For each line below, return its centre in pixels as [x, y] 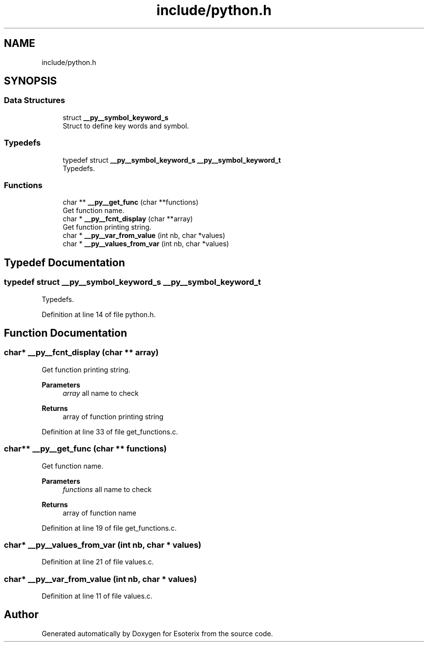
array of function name [99, 513]
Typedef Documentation [64, 262]
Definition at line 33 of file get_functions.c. [110, 431]
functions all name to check [107, 489]
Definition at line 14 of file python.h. [99, 314]
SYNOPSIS [31, 81]
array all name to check [101, 393]
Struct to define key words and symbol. [126, 126]
